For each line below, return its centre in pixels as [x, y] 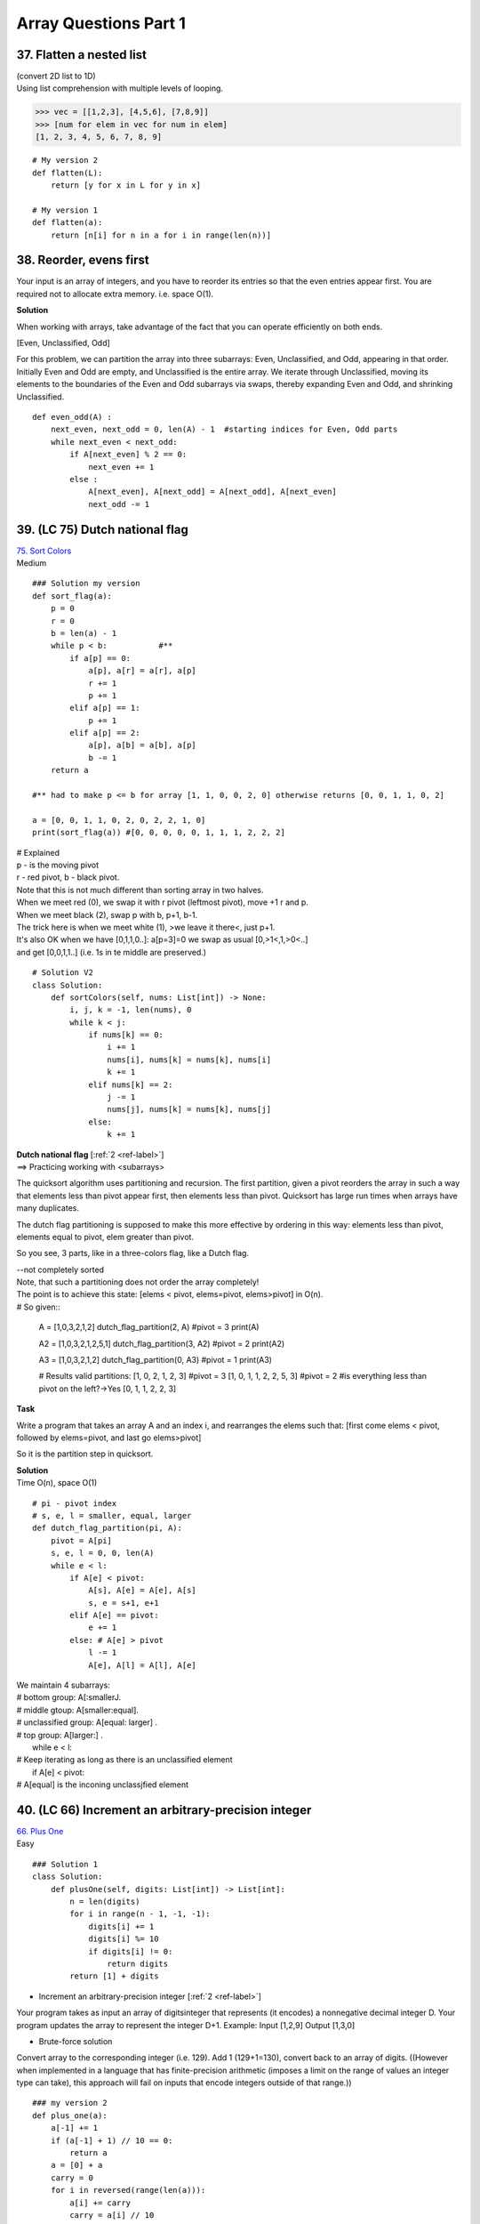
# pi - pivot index [75, 1503]
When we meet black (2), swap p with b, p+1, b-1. [107, 915]
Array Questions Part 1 [101, 23]
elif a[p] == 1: [105, 708]
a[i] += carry [100, 2203]
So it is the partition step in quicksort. [85, 1454]
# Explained [38, 852]
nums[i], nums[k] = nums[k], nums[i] [189, 1060]
